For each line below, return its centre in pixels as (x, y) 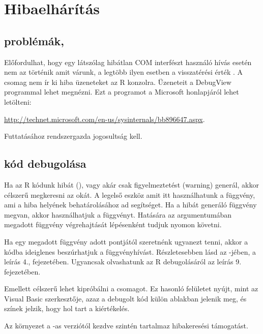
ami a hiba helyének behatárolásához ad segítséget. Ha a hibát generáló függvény (130, 205)
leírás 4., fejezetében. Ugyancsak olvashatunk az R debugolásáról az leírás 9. (123, 262)
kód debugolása (45, 163)
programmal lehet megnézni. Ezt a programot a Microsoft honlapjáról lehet (122, 92)
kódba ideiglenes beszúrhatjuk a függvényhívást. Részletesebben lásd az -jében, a (130, 251)
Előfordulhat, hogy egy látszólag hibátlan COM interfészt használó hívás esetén (128, 62)
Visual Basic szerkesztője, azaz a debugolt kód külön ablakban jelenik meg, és (125, 298)
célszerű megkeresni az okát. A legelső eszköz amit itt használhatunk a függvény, (130, 194)
